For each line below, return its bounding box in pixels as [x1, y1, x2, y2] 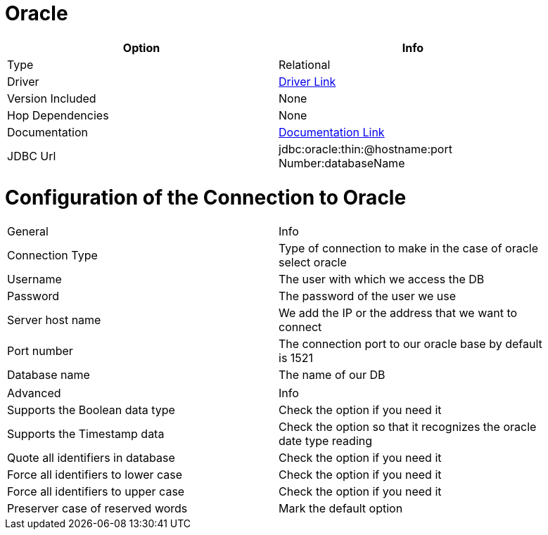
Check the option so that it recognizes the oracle [279, 420, 537, 434]
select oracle [279, 255, 347, 270]
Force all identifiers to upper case [7, 484, 185, 499]
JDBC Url [7, 148, 56, 163]
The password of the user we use [279, 289, 457, 304]
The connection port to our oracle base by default [279, 337, 542, 352]
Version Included [7, 91, 96, 105]
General [7, 224, 49, 239]
